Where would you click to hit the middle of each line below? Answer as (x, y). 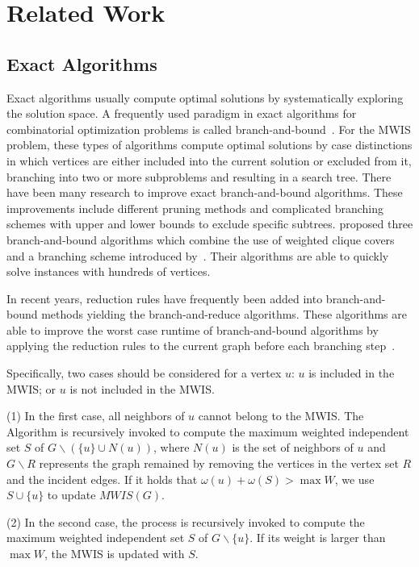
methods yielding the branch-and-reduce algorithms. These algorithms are (224, 314)
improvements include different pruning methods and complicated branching (195, 208)
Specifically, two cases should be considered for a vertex (144, 373)
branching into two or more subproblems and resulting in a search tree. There (199, 176)
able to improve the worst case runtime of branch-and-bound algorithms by (193, 329)
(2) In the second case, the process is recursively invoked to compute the (186, 521)
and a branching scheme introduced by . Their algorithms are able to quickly (198, 255)
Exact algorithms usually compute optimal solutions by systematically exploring (205, 97)
